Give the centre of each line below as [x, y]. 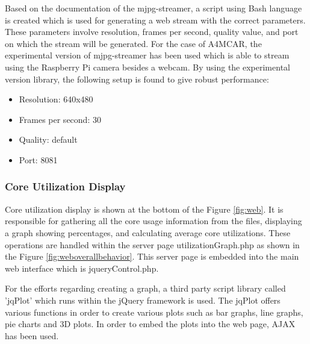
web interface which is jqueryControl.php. [82, 268]
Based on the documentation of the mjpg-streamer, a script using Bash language [153, 8]
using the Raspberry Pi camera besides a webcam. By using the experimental [147, 67]
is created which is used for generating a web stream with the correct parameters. [155, 20]
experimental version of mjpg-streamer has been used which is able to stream [147, 55]
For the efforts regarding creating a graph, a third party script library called [145, 288]
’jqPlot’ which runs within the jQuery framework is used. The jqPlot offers [143, 300]
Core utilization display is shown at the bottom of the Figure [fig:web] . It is [144, 209]
